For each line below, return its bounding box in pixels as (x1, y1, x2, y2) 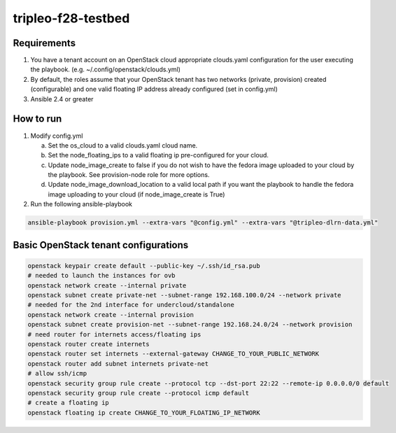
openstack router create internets (27, 340, 150, 348)
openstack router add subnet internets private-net (27, 360, 209, 367)
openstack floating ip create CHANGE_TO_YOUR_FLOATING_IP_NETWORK (27, 409, 260, 416)
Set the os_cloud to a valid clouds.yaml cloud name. (48, 141, 198, 150)
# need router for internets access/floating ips (27, 330, 201, 339)
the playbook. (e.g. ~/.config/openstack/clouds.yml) (30, 65, 181, 73)
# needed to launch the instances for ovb (27, 271, 176, 280)
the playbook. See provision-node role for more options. (48, 171, 210, 179)
